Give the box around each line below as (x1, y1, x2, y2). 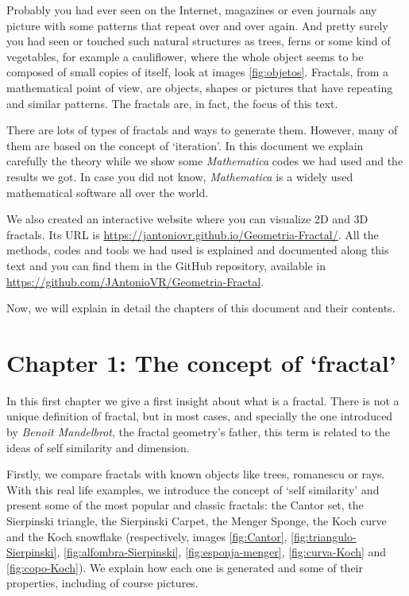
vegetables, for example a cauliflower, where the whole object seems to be (6, 48, 364, 64)
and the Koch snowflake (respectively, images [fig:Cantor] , (6, 528, 287, 544)
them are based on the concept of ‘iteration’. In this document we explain (6, 137, 364, 153)
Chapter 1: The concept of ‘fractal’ (6, 346, 396, 378)
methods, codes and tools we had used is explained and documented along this (6, 242, 389, 258)
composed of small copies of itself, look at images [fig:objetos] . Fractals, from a (6, 64, 389, 80)
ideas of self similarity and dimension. (6, 439, 190, 455)
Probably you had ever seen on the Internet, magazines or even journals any (6, 2, 377, 17)
